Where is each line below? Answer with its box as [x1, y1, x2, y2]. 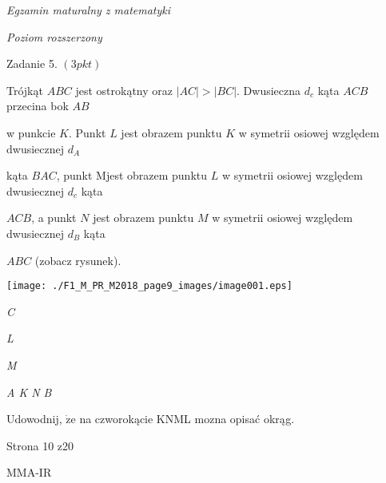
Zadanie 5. [6, 55, 58, 72]
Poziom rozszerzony [6, 28, 102, 45]
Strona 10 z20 [6, 437, 74, 453]
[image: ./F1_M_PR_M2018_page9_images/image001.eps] [6, 280, 292, 292]
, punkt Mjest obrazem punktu [56, 167, 208, 184]
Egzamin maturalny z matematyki [6, 2, 171, 18]
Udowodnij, [6, 410, 62, 427]
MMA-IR [6, 464, 52, 481]
